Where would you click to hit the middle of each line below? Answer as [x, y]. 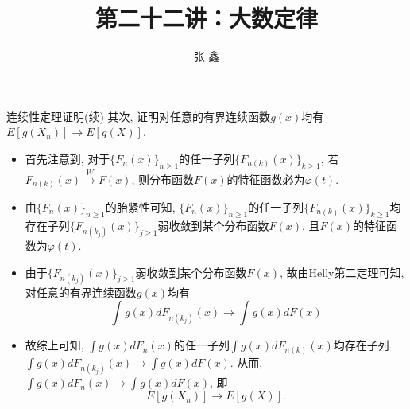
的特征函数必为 [266, 179]
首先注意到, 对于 [68, 158]
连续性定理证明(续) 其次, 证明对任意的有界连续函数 [139, 116]
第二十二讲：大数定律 [206, 18]
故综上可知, [54, 345]
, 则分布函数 [162, 179]
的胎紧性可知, [140, 207]
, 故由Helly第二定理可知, [342, 272]
